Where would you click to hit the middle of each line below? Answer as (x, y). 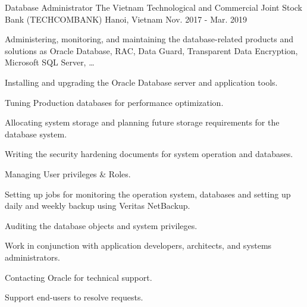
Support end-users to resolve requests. (74, 297)
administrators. (32, 257)
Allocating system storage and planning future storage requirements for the (142, 122)
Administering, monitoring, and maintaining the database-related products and (149, 39)
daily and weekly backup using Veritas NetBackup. (98, 206)
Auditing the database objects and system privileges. (101, 225)
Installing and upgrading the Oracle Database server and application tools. (141, 82)
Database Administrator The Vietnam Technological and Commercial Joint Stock (153, 7)
